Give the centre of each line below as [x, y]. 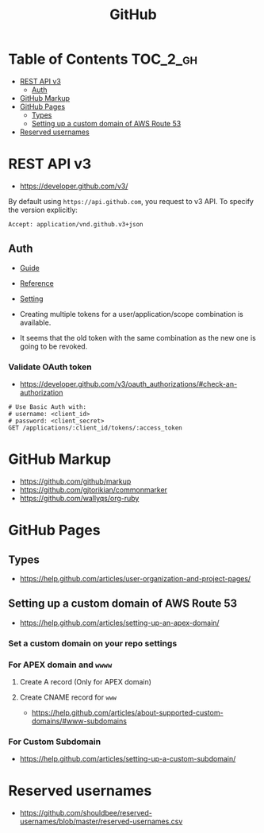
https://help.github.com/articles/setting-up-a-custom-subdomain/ [128, 759]
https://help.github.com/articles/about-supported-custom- [127, 712]
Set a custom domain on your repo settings [93, 643]
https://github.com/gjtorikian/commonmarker [94, 489]
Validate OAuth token [50, 367]
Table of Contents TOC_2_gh [103, 59]
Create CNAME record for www [68, 697]
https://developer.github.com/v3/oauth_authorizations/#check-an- [128, 384]
